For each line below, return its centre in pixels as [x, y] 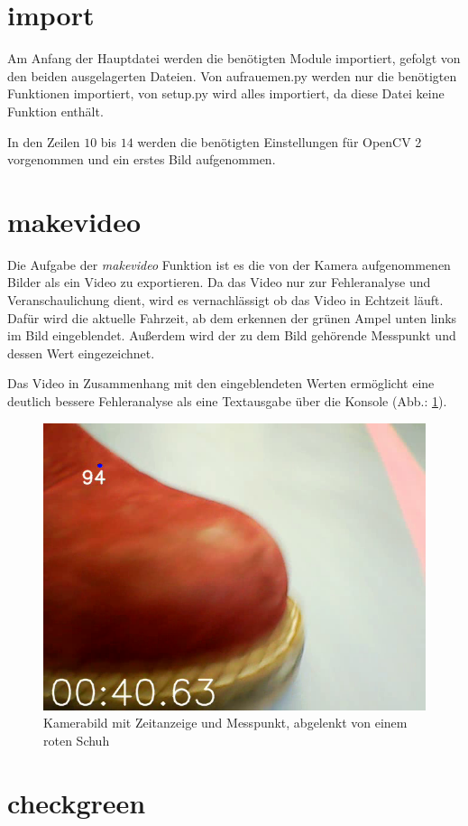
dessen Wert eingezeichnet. [81, 353]
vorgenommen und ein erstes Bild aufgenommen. [142, 159]
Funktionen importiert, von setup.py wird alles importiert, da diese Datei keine [226, 93]
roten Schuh [77, 740]
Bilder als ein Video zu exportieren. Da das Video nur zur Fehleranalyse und [219, 282]
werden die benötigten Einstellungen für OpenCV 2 [280, 141]
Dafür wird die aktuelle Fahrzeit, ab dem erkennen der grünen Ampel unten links [232, 317]
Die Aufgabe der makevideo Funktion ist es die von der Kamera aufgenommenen [229, 264]
